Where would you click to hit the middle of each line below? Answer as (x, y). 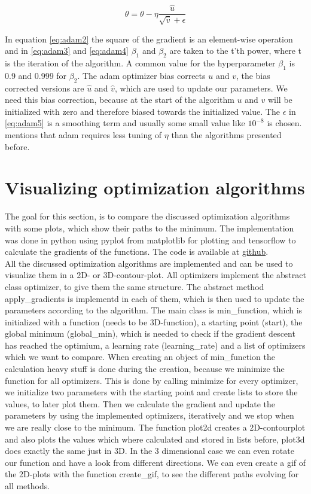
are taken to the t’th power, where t (236, 51)
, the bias (253, 75)
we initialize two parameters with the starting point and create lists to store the (151, 392)
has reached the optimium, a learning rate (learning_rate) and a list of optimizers (155, 345)
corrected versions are (45, 88)
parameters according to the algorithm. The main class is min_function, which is (154, 310)
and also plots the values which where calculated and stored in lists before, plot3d (155, 439)
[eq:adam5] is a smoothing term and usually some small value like (125, 123)
